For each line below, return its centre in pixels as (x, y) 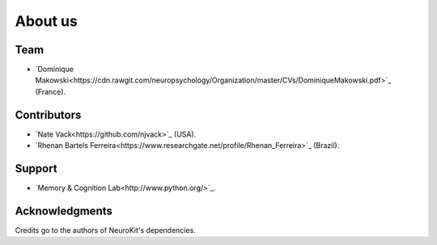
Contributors (48, 114)
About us (47, 21)
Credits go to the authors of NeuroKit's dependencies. (105, 230)
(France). (51, 91)
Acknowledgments (64, 211)
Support (36, 169)
